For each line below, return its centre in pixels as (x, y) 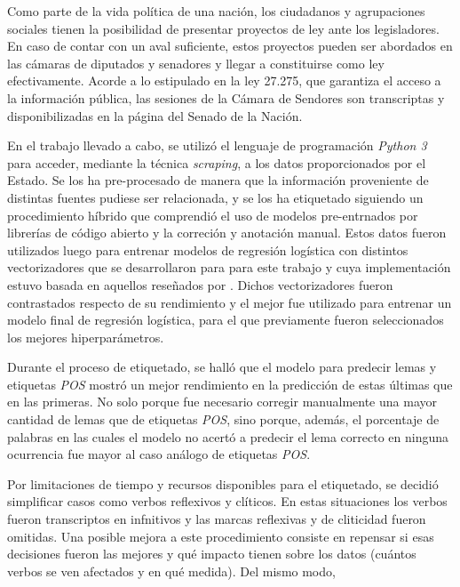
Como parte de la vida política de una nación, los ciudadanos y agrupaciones (216, 11)
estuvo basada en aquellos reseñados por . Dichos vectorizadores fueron (200, 284)
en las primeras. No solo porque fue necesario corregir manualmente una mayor (222, 402)
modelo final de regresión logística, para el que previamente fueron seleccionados (226, 320)
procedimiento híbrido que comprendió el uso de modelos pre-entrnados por (213, 215)
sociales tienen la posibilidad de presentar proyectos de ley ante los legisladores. (223, 28)
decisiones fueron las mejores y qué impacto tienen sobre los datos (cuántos (212, 554)
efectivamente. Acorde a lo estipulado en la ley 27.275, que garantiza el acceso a (224, 80)
